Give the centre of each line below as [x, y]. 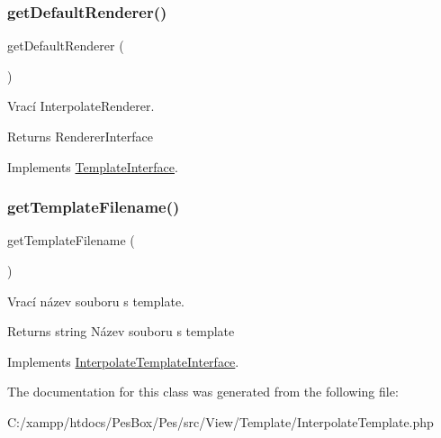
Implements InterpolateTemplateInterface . [123, 361]
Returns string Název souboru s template [121, 331]
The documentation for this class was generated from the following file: [203, 392]
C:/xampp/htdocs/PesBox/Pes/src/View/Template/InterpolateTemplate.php [220, 421]
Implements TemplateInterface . [93, 166]
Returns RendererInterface [81, 136]
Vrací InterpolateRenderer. [81, 106]
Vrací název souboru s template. [96, 301]
